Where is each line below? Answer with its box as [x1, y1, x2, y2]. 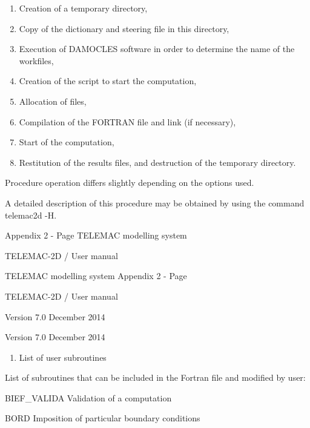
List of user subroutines [19, 351, 107, 363]
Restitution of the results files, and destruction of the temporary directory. [19, 156, 296, 168]
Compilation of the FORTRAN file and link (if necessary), [19, 115, 236, 128]
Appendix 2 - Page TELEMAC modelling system [5, 229, 187, 242]
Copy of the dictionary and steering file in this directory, [19, 22, 229, 35]
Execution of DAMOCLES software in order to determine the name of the [19, 42, 295, 55]
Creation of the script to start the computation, [19, 74, 197, 87]
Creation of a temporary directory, [19, 2, 148, 14]
